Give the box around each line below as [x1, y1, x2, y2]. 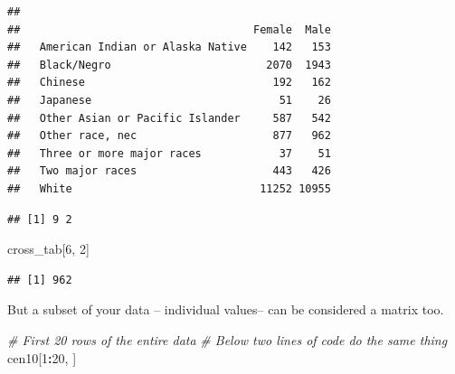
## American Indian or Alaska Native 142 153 [7, 41, 331, 54]
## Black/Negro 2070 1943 [7, 58, 331, 71]
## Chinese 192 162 [7, 76, 331, 89]
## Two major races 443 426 [7, 164, 331, 178]
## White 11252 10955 [7, 182, 331, 195]
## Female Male [7, 23, 331, 36]
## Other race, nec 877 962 [7, 129, 331, 143]
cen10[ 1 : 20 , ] [7, 348, 77, 367]
